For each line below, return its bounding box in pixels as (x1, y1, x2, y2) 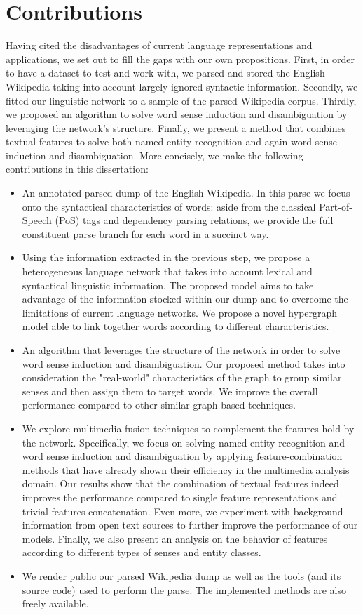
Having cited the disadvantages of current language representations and (6, 38, 313, 53)
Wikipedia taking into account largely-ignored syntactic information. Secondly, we (6, 79, 358, 93)
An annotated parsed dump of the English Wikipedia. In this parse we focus (22, 185, 350, 200)
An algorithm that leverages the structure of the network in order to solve (22, 343, 341, 357)
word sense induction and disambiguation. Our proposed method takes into (22, 356, 345, 371)
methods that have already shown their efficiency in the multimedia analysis (22, 462, 350, 477)
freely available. (22, 596, 89, 611)
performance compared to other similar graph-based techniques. (22, 397, 296, 412)
